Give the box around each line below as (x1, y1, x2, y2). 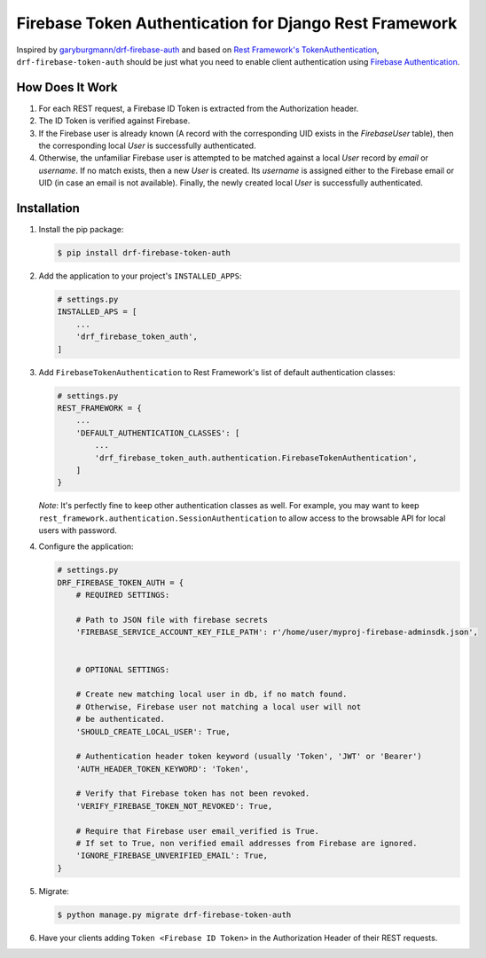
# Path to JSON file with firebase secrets (75, 615, 268, 625)
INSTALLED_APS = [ (57, 307, 137, 317)
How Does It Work (16, 80, 118, 95)
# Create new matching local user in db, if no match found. (75, 689, 348, 700)
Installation (16, 200, 80, 216)
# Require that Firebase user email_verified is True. (75, 826, 319, 836)
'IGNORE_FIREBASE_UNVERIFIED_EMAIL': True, (75, 851, 268, 860)
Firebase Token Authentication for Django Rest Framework (16, 13, 458, 33)
